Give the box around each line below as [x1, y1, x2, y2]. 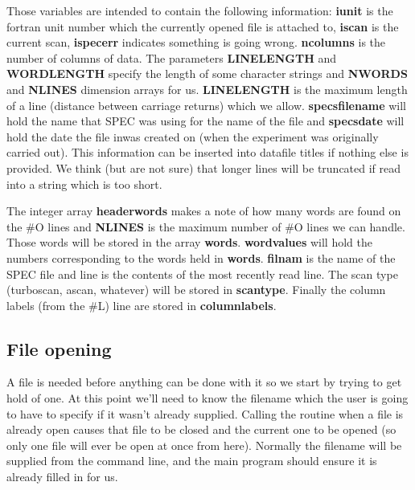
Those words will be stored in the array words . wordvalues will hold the [6, 234, 372, 251]
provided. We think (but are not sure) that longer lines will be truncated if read [6, 159, 401, 176]
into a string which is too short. [6, 175, 162, 192]
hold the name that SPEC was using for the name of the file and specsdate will [6, 112, 405, 129]
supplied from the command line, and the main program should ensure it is [6, 452, 377, 469]
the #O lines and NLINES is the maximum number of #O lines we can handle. [6, 218, 405, 235]
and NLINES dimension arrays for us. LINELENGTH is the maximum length [6, 80, 408, 97]
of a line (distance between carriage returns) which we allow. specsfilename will [6, 96, 407, 113]
